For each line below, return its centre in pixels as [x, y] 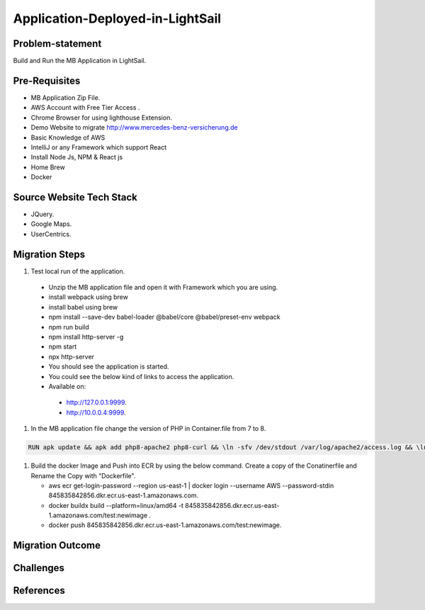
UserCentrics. [51, 234]
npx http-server [72, 356]
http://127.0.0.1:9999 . [96, 402]
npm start [63, 346]
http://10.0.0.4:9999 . [96, 412]
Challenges [39, 568]
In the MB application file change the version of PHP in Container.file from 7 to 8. [148, 429]
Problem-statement [57, 44]
